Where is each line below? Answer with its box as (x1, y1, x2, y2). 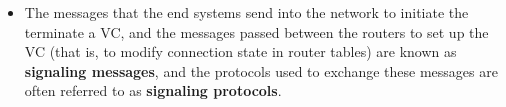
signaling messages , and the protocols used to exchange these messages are (24, 60, 498, 81)
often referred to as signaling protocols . (24, 80, 282, 101)
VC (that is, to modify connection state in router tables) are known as (24, 41, 457, 62)
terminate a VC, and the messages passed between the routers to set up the (24, 21, 489, 42)
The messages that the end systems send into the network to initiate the (24, 2, 469, 22)
